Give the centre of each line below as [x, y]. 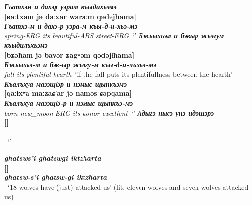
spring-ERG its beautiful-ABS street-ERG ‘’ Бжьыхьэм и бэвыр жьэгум [114, 35]
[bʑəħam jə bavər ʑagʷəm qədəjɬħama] [70, 54]
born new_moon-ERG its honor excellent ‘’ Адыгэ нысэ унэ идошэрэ [109, 112]
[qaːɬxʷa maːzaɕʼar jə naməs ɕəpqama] [68, 93]
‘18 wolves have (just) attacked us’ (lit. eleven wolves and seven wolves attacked [128, 187]
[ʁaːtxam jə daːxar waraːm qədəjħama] [70, 16]
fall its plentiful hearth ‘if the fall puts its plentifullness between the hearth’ [119, 74]
